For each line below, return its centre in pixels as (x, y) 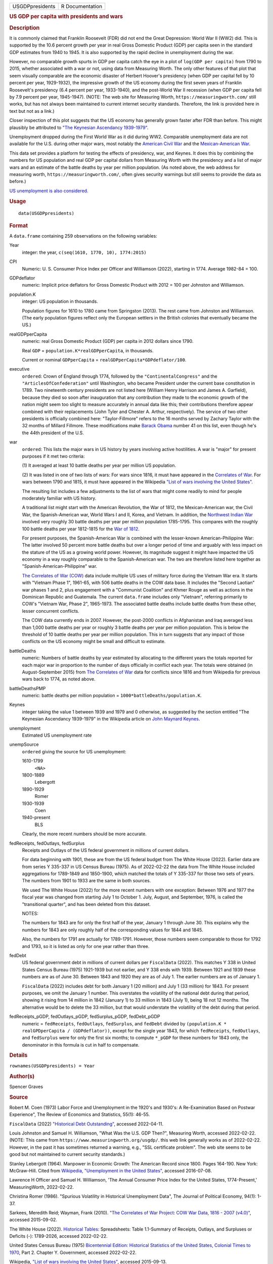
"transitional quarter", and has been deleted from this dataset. (86, 904)
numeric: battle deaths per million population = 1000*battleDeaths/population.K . (112, 696)
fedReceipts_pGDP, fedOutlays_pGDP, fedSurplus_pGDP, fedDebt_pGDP (85, 1017)
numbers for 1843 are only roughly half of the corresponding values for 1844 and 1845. (112, 930)
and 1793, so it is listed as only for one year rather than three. (86, 946)
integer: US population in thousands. (60, 301)
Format (18, 225)
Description (25, 28)
